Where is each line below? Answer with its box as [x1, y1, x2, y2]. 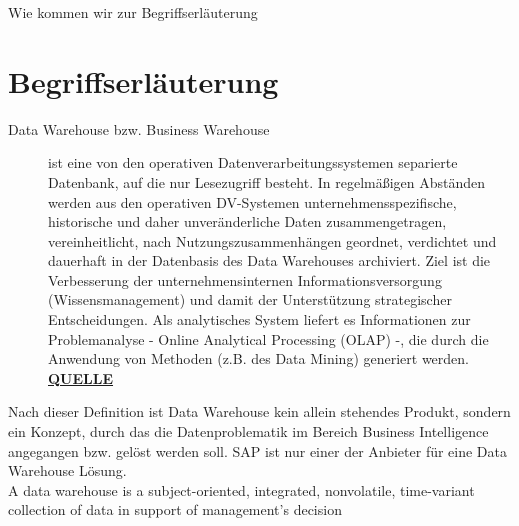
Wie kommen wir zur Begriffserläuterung [8, 2, 258, 22]
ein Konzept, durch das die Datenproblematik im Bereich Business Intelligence [8, 421, 489, 442]
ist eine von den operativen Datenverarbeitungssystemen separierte [48, 152, 458, 173]
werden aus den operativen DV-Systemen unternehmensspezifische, [48, 191, 457, 212]
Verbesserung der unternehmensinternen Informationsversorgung [48, 269, 442, 290]
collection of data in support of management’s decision [8, 499, 342, 520]
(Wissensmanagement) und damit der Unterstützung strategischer [48, 289, 452, 310]
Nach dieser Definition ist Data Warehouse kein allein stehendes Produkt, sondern [8, 401, 511, 422]
